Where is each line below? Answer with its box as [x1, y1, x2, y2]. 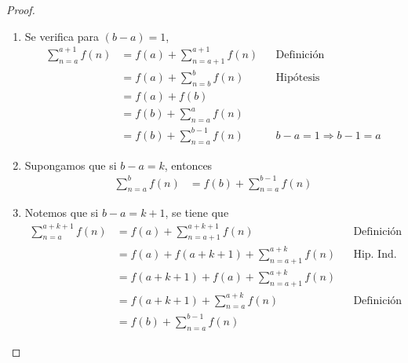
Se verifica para [24, 27, 99, 44]
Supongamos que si [24, 156, 117, 173]
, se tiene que [165, 204, 229, 221]
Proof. [6, 2, 35, 17]
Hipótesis [275, 72, 320, 84]
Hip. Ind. [353, 248, 397, 260]
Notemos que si [24, 204, 99, 221]
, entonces [164, 156, 213, 173]
